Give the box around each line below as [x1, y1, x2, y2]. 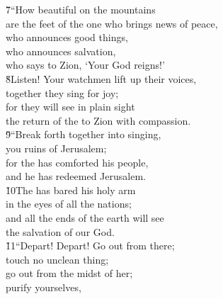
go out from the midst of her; [6, 266, 133, 281]
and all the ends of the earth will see [6, 210, 164, 225]
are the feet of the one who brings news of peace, [6, 16, 218, 30]
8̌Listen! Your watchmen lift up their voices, [6, 71, 197, 86]
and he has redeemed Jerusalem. [6, 169, 146, 184]
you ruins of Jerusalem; [6, 140, 107, 155]
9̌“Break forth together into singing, [6, 127, 161, 142]
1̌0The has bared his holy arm [6, 182, 136, 197]
